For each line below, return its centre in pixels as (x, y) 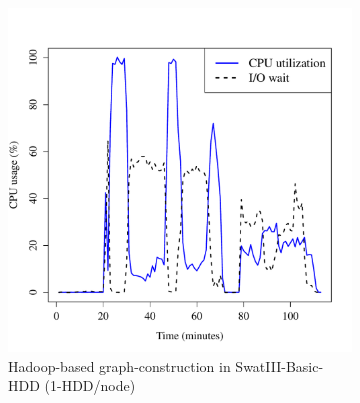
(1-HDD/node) (90, 385)
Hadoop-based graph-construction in (119, 365)
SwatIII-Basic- (279, 365)
